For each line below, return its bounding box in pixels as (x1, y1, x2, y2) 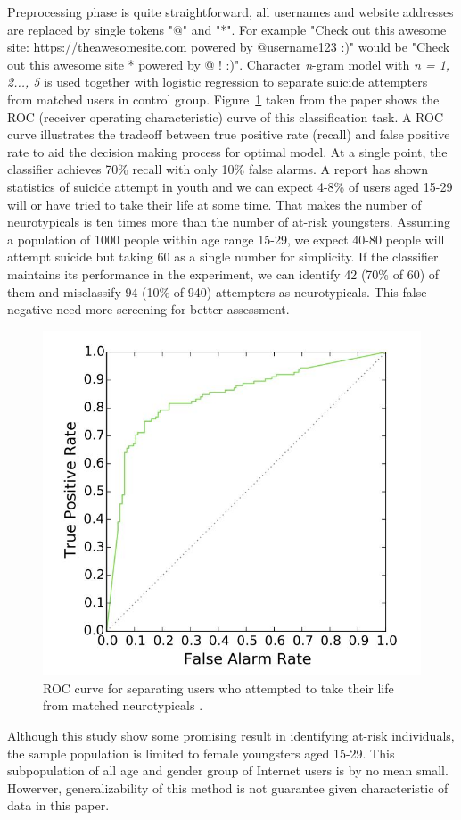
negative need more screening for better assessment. (7, 300, 290, 319)
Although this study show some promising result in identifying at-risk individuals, (7, 725, 455, 744)
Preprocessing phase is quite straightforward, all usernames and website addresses (7, 3, 454, 21)
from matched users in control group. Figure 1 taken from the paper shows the (7, 89, 440, 108)
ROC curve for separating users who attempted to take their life (43, 678, 394, 697)
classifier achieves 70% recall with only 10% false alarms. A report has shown (7, 160, 429, 178)
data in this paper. (7, 796, 110, 815)
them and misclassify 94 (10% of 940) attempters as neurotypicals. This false (7, 282, 427, 301)
